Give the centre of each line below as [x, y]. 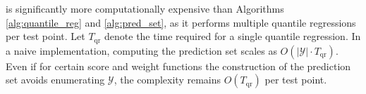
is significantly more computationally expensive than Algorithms [145, 8]
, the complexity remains [167, 80]
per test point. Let [45, 36]
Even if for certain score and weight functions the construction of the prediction [178, 66]
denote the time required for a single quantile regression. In [233, 36]
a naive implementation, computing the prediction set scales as [141, 50]
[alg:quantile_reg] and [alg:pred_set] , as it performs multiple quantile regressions [181, 22]
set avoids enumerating [55, 80]
